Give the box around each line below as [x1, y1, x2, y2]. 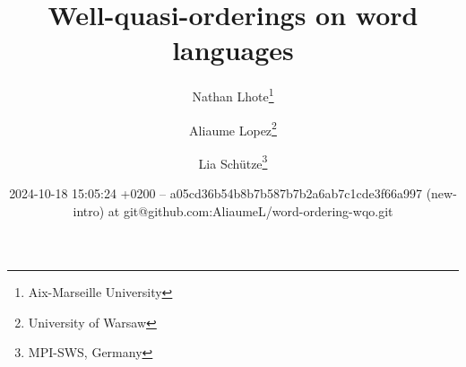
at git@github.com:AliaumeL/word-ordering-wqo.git [108, 201, 393, 220]
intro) [73, 201, 105, 220]
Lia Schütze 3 [198, 151, 268, 172]
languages [172, 31, 294, 68]
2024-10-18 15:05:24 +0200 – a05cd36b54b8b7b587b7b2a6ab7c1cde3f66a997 [9, 184, 422, 203]
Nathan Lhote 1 [192, 84, 274, 105]
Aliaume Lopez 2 [189, 118, 277, 139]
